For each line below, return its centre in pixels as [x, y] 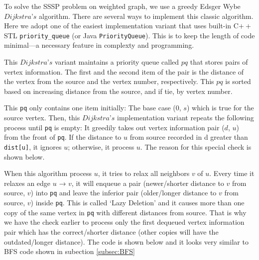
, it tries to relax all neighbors [144, 173]
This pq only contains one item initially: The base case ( [90, 108]
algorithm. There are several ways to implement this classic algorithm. [146, 16]
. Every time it [232, 173]
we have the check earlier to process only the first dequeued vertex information [124, 222]
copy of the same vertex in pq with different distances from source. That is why [125, 212]
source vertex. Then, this [42, 118]
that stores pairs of [219, 62]
